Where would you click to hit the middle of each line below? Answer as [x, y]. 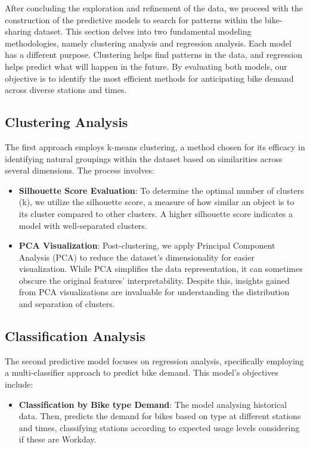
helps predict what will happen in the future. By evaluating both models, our [146, 66]
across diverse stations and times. [66, 90]
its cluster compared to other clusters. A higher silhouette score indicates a [156, 213]
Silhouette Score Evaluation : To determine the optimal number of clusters [161, 190]
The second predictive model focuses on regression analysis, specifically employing [154, 360]
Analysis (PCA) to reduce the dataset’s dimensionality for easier [137, 257]
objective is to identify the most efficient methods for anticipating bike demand [149, 78]
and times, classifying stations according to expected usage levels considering [159, 427]
